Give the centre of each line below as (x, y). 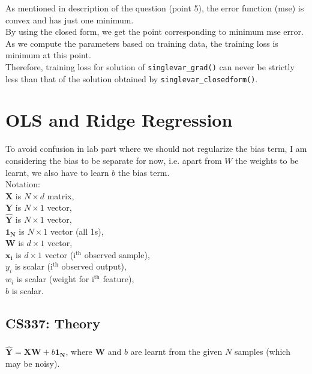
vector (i (60, 254)
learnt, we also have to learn (57, 172)
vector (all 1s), (77, 231)
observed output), (94, 266)
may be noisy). (33, 363)
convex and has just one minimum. (70, 20)
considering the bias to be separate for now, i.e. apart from (114, 160)
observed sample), (117, 254)
